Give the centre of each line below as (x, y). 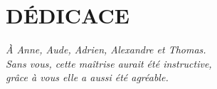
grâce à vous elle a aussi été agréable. (87, 77)
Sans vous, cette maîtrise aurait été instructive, (109, 63)
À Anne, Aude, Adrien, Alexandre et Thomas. (106, 49)
